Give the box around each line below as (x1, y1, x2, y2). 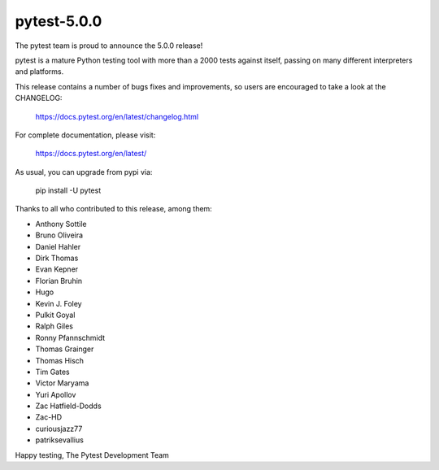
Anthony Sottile (35, 219, 87, 228)
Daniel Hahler (35, 242, 81, 251)
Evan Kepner (35, 264, 79, 274)
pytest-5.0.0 (15, 12, 102, 30)
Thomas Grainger (35, 344, 94, 354)
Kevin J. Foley (35, 298, 82, 308)
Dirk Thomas (35, 253, 79, 263)
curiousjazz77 (35, 424, 83, 433)
